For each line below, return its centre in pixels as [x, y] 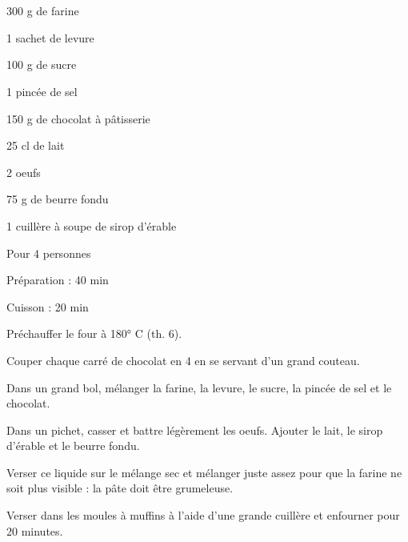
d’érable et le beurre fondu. [73, 446]
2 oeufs [24, 172]
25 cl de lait [36, 145]
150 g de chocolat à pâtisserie [78, 118]
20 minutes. [35, 530]
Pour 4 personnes [49, 253]
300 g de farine [43, 11]
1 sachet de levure [50, 37]
